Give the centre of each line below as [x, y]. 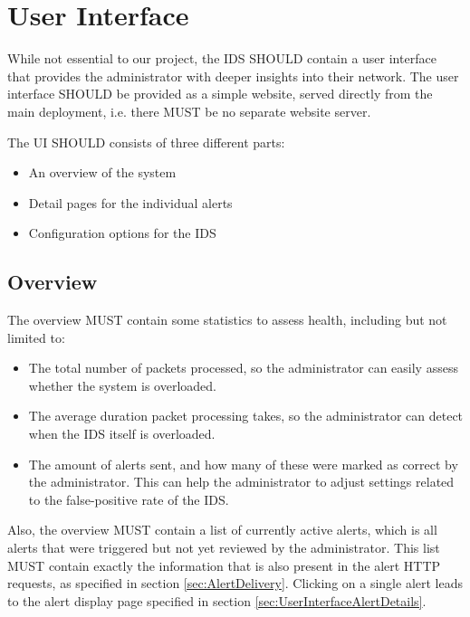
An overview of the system [102, 172]
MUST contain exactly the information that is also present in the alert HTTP [224, 565]
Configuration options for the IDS [122, 233]
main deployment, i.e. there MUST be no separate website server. [189, 111]
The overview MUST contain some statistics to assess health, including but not [227, 320]
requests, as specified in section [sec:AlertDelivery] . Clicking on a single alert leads [235, 583]
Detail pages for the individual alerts [130, 202]
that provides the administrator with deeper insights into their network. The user [233, 76]
